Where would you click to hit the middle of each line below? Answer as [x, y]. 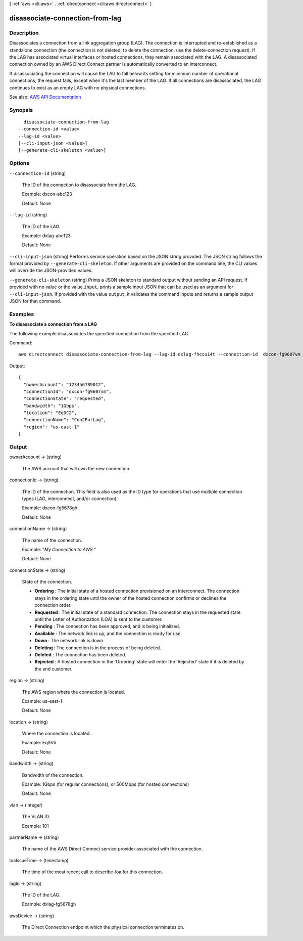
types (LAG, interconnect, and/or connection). [70, 499]
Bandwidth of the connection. [53, 775]
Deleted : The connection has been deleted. [80, 654]
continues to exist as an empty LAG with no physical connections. [78, 87]
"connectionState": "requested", [65, 399]
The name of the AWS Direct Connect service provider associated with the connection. [112, 849]
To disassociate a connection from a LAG [53, 324]
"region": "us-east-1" [52, 427]
